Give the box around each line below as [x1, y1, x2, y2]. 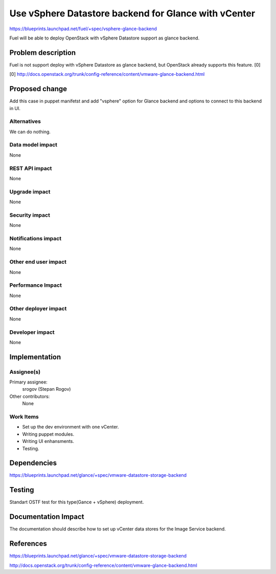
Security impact [9, 211, 51, 219]
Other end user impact [9, 259, 66, 266]
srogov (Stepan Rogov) [22, 386, 71, 392]
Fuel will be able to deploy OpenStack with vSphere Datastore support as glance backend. [9, 35, 200, 41]
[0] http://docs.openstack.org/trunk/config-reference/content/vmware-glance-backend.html [9, 71, 205, 77]
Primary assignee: [9, 379, 48, 385]
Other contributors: [9, 393, 50, 399]
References [9, 539, 47, 548]
